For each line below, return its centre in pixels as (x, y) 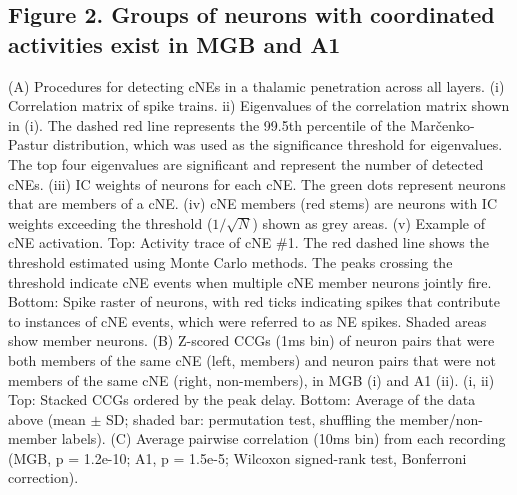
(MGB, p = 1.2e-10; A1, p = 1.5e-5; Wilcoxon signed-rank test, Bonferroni (237, 457)
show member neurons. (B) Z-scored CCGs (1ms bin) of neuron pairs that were (251, 340)
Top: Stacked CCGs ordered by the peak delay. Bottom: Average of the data (242, 399)
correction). (43, 477)
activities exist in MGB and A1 (174, 43)
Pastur (28, 144)
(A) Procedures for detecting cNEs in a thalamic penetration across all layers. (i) (256, 85)
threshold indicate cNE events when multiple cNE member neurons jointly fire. (250, 281)
